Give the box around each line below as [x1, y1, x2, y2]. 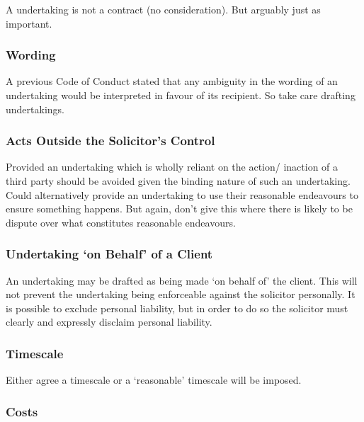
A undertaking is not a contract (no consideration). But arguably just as [6, 2, 321, 16]
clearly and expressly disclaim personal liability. [6, 314, 212, 329]
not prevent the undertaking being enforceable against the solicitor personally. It [6, 287, 356, 302]
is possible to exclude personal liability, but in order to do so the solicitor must [6, 300, 348, 315]
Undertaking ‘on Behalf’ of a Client [6, 245, 213, 263]
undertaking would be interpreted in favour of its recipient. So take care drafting [6, 88, 356, 102]
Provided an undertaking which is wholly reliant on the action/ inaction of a [6, 159, 339, 174]
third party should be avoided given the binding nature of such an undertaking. [6, 173, 351, 188]
